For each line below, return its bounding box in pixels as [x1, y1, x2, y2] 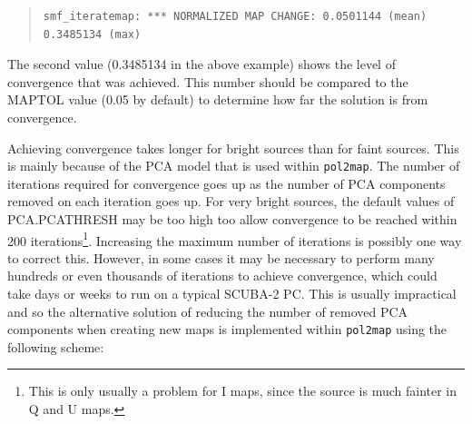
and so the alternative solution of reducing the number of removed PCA [7, 301, 408, 320]
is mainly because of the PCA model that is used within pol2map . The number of [7, 156, 460, 175]
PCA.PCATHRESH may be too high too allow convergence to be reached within [7, 210, 457, 228]
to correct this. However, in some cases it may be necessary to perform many [7, 248, 435, 267]
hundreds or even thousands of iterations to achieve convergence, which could [7, 266, 438, 285]
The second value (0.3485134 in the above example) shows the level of [7, 54, 396, 74]
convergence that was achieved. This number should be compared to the [7, 72, 408, 91]
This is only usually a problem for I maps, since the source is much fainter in [28, 381, 457, 400]
